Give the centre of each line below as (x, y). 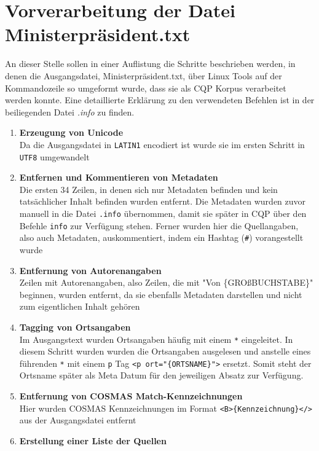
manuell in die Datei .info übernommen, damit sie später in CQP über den (163, 213)
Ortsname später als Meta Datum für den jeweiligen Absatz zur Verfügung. (161, 375)
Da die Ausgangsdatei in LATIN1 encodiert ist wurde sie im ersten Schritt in (162, 144)
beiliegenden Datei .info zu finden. (70, 112)
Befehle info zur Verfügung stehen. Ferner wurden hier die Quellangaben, (159, 225)
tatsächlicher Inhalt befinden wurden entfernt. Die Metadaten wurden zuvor (163, 201)
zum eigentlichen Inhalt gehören (80, 306)
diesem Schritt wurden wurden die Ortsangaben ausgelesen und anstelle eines (165, 351)
